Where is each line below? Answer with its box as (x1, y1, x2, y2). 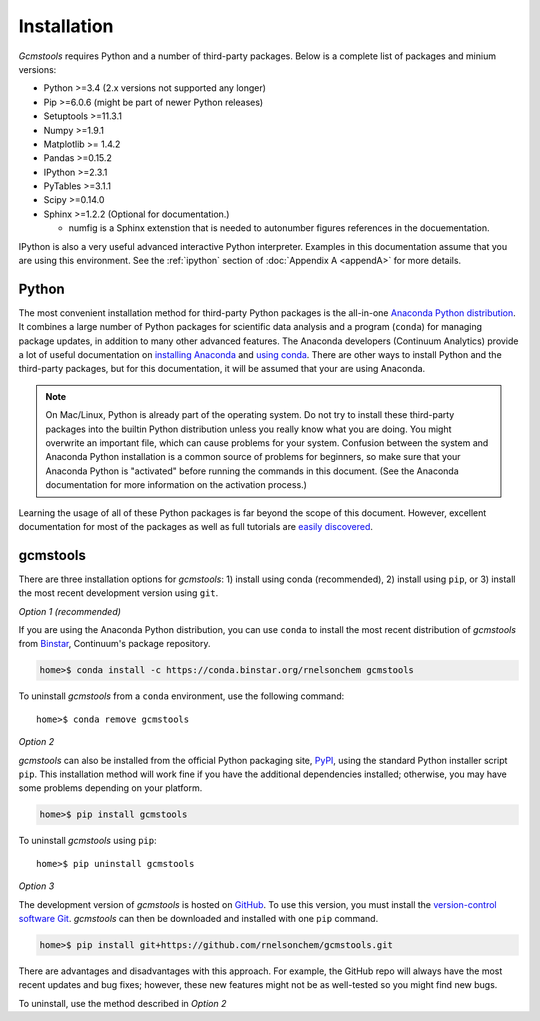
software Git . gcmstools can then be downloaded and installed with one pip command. (18, 912, 379, 924)
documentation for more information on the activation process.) (45, 479, 307, 491)
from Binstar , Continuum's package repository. (18, 638, 211, 650)
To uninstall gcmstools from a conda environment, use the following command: (18, 690, 345, 702)
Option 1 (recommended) (18, 605, 122, 617)
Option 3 (18, 880, 55, 892)
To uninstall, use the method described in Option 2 (18, 997, 227, 1009)
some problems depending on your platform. (18, 782, 203, 794)
